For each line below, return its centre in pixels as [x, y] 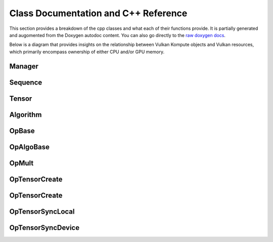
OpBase [22, 131]
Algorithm [26, 115]
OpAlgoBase [30, 147]
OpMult [21, 163]
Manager [24, 66]
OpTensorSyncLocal [42, 211]
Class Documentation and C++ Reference [98, 13]
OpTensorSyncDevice [44, 228]
